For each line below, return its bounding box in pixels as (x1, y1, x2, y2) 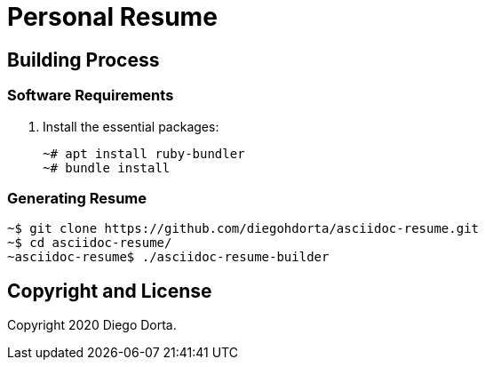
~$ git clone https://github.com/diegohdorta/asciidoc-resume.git (7, 221, 480, 236)
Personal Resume (7, 2, 218, 32)
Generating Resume (7, 188, 147, 207)
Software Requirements (7, 86, 174, 105)
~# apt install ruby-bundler (43, 146, 245, 161)
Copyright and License (7, 279, 212, 302)
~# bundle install (43, 160, 171, 175)
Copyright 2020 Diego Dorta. (7, 317, 177, 333)
